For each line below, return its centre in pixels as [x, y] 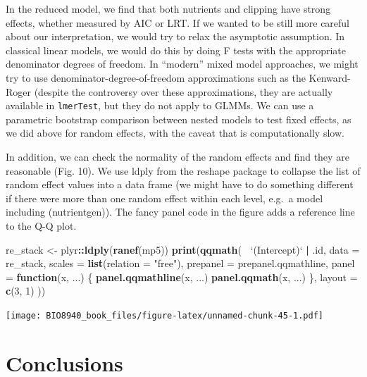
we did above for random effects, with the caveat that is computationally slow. [175, 133]
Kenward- [330, 77]
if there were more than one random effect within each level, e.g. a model [164, 198]
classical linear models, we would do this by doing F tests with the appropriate [176, 50]
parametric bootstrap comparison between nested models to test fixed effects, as [179, 119]
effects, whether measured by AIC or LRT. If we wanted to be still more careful [178, 22]
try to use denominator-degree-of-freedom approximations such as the [156, 77]
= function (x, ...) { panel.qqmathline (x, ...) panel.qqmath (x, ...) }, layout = [182, 277]
